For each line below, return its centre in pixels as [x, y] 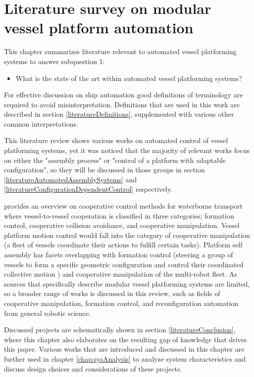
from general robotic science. [48, 313]
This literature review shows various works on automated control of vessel [116, 140]
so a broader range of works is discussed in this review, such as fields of [112, 293]
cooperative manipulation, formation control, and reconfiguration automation [121, 303]
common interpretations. [41, 123]
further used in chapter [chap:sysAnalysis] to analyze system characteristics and [125, 358]
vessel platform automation [99, 28]
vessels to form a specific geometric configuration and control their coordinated [124, 264]
